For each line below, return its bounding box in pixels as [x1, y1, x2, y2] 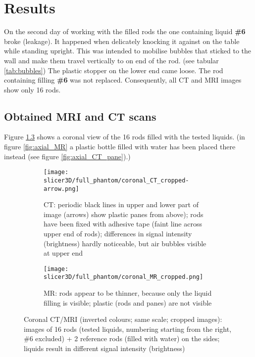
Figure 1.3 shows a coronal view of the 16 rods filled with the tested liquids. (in [4, 132, 245, 142]
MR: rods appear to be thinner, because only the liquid [44, 288, 212, 298]
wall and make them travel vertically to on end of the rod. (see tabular [4, 55, 219, 65]
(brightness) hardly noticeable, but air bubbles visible [44, 238, 206, 248]
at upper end [44, 248, 83, 258]
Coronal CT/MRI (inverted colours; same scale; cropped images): [24, 314, 222, 324]
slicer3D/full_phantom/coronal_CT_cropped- [44, 177, 189, 184]
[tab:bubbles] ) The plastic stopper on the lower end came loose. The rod [4, 65, 223, 75]
